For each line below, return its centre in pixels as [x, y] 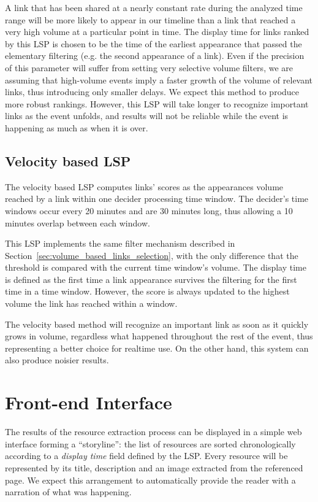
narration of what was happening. [68, 492]
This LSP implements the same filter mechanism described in [120, 243]
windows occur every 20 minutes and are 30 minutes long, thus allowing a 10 [149, 210]
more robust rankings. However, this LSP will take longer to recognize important [157, 103]
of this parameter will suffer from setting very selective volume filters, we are [149, 67]
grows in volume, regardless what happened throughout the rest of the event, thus [159, 336]
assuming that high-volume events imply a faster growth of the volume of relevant [159, 79]
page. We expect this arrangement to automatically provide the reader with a [150, 480]
